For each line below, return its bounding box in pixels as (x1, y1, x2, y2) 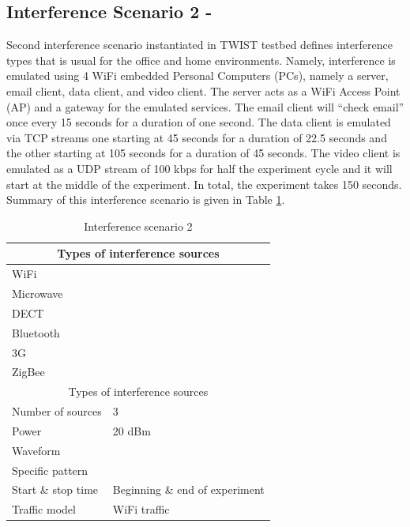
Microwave (12, 285, 63, 302)
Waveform (12, 442, 61, 458)
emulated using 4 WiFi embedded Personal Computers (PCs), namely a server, (6, 67, 389, 84)
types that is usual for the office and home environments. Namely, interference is (6, 51, 396, 68)
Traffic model (12, 501, 76, 518)
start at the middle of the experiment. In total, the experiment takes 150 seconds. (6, 175, 402, 192)
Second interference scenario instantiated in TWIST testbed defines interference (6, 36, 393, 53)
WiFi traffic (112, 501, 170, 518)
